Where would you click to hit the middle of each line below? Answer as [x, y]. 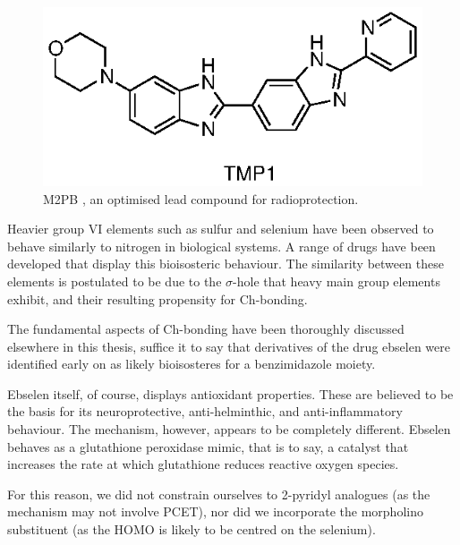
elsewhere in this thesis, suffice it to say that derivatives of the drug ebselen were [229, 346]
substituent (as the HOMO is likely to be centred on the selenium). [192, 529]
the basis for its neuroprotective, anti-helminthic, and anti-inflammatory [205, 411]
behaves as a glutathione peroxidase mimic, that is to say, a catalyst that [208, 446]
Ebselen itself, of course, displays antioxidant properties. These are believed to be [230, 393]
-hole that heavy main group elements [336, 281]
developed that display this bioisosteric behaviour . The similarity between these [226, 264]
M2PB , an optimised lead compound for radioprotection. [201, 198]
